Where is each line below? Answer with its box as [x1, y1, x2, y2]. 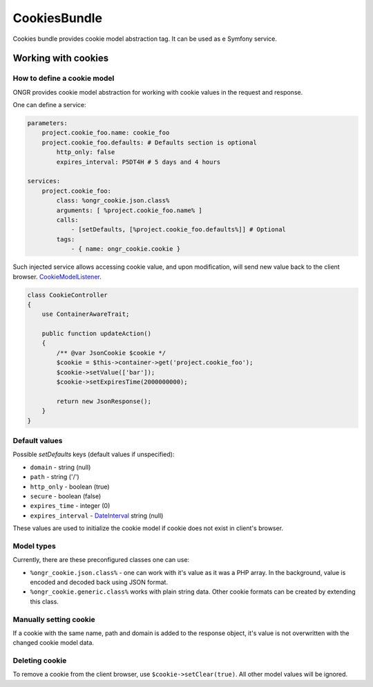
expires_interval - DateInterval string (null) [30, 511, 164, 520]
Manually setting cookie [12, 614, 96, 624]
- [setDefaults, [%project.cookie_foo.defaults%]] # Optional [70, 225, 287, 234]
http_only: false [56, 149, 115, 156]
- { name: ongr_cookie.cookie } [70, 245, 181, 253]
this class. [30, 597, 59, 605]
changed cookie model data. [12, 639, 95, 647]
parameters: [27, 120, 68, 127]
